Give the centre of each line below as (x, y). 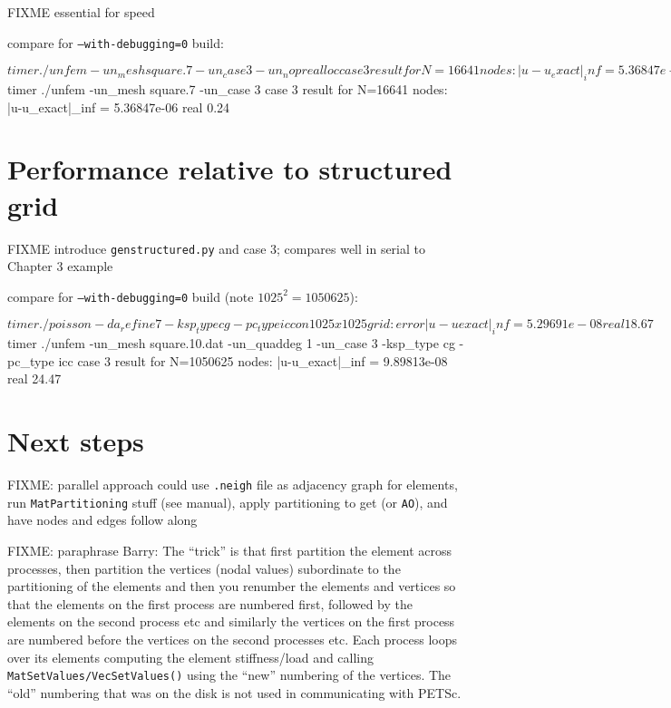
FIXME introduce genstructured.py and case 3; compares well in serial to (216, 248)
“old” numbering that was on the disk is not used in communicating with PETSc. (234, 692)
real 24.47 (34, 378)
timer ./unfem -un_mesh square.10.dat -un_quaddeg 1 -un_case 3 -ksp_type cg (231, 343)
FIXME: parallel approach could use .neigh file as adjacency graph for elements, (233, 485)
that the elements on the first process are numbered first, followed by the (210, 603)
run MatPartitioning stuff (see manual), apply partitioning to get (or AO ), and (228, 502)
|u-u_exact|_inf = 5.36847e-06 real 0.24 (119, 107)
